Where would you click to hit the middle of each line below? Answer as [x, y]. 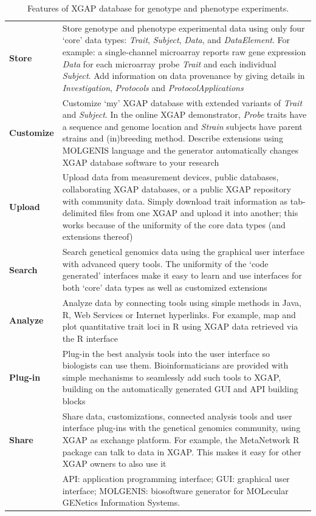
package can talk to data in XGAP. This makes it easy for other [182, 451]
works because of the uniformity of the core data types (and [174, 224]
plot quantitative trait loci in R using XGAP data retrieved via [180, 326]
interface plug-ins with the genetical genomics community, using [181, 428]
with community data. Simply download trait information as [175, 201]
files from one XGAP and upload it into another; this [199, 213]
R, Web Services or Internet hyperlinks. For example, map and [179, 314]
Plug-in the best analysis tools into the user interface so [166, 353]
